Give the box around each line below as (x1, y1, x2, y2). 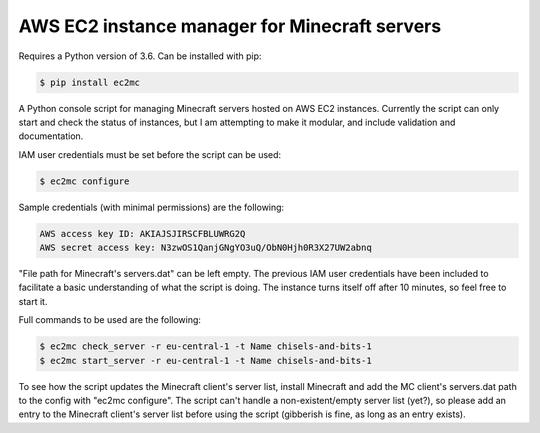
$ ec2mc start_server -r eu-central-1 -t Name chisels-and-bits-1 (39, 355, 372, 366)
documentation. (18, 130, 84, 142)
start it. (18, 295, 48, 307)
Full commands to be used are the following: (18, 314, 202, 326)
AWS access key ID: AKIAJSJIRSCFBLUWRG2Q (39, 228, 246, 239)
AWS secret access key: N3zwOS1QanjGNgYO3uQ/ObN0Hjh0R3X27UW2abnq (39, 242, 372, 254)
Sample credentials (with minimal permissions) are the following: (18, 201, 285, 213)
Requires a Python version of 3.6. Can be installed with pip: (18, 50, 262, 62)
